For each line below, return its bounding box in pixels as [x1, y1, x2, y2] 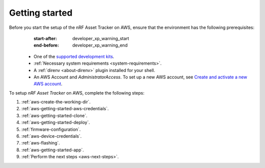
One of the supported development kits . [33, 53, 115, 59]
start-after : [33, 35, 57, 41]
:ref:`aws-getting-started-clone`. [21, 113, 88, 119]
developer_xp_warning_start [72, 35, 130, 41]
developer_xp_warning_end [72, 42, 128, 48]
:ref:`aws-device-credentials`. [21, 133, 82, 139]
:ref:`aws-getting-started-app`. [21, 147, 84, 153]
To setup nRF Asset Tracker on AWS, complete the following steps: [9, 90, 145, 96]
